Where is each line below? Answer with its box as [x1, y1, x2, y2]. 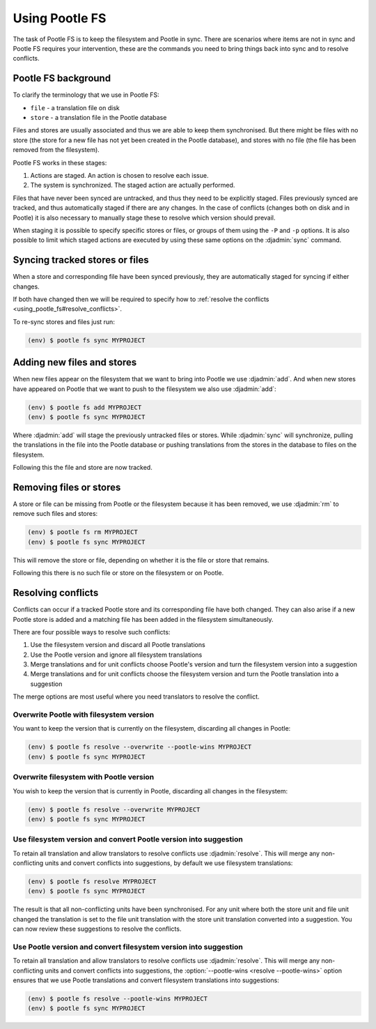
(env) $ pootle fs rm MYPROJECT [27, 528, 139, 536]
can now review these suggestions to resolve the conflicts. [13, 924, 182, 933]
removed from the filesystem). [13, 146, 100, 154]
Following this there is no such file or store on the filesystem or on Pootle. [13, 569, 224, 577]
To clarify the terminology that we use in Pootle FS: [13, 91, 159, 99]
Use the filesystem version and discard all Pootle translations [30, 641, 205, 649]
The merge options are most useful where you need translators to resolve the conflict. [13, 692, 260, 701]
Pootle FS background [13, 73, 111, 84]
